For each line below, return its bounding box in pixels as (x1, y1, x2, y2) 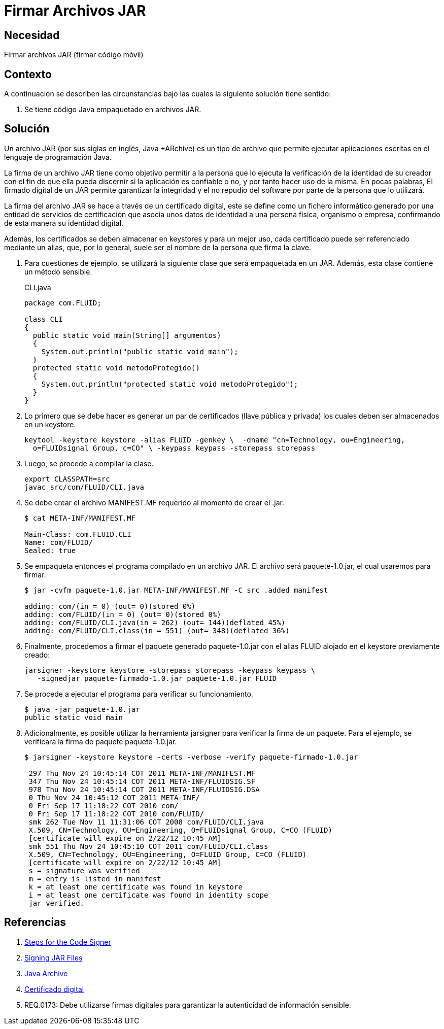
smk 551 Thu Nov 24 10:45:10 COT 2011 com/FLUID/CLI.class (28, 842, 268, 850)
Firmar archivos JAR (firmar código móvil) (4, 50, 144, 59)
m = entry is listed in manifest (28, 874, 161, 883)
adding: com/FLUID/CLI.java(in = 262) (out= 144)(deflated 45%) (24, 618, 286, 627)
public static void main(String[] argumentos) (32, 331, 221, 339)
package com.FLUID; (24, 298, 101, 307)
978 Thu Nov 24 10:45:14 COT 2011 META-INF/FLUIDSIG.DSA (28, 785, 260, 794)
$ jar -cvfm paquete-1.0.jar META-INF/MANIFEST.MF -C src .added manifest (24, 586, 328, 594)
